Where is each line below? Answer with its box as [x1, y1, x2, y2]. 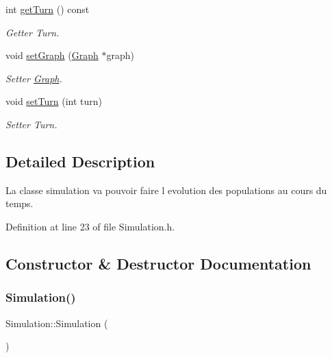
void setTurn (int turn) [5, 94, 102, 108]
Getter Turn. [5, 25, 60, 39]
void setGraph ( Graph [5, 48, 99, 62]
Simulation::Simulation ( [5, 315, 108, 330]
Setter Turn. [5, 117, 58, 131]
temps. [5, 196, 34, 211]
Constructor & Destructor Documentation [5, 252, 311, 274]
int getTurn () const [5, 2, 90, 16]
